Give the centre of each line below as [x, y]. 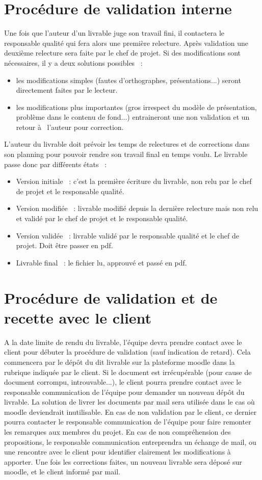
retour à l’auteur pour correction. [70, 127]
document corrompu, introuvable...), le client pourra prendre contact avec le [123, 382]
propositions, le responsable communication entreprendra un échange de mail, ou [130, 442]
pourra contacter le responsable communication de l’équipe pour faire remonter [128, 422]
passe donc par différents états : [56, 164]
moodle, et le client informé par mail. [62, 472]
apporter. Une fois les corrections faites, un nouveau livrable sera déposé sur [123, 461]
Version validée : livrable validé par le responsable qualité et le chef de [127, 235]
